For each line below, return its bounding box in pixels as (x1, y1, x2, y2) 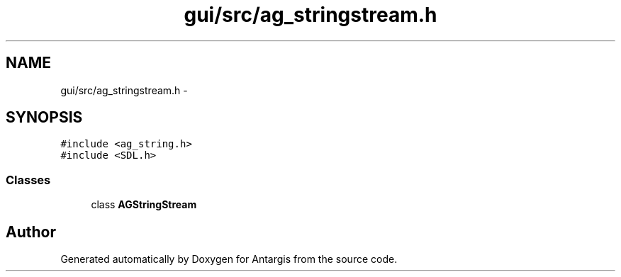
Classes (6, 172, 51, 187)
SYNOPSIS (6, 108, 83, 127)
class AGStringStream (91, 198, 197, 211)
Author (6, 222, 56, 241)
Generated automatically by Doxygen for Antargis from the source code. (60, 253, 398, 266)
